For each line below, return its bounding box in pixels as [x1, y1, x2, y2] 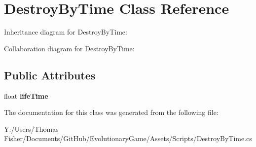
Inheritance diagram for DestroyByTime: [4, 27, 127, 37]
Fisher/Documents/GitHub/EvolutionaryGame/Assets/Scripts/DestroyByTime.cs [4, 133, 252, 144]
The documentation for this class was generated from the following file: [4, 107, 219, 117]
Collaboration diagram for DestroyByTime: [4, 43, 135, 53]
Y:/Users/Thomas [4, 123, 59, 134]
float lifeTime [4, 90, 48, 101]
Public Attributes [4, 67, 96, 82]
